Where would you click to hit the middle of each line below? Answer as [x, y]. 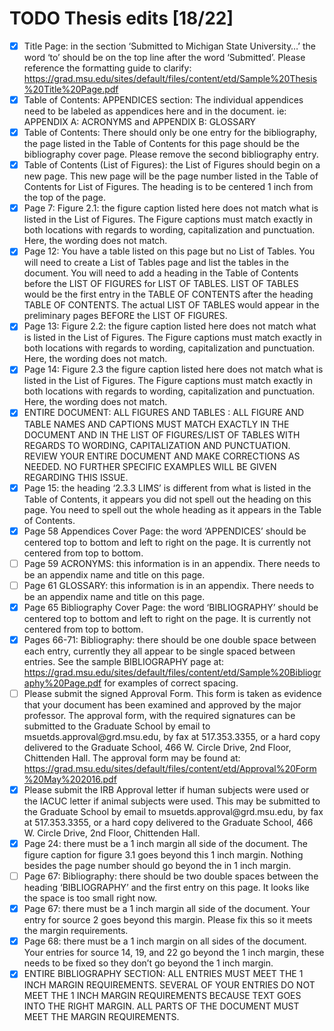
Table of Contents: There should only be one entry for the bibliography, [170, 133]
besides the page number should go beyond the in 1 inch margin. [157, 866]
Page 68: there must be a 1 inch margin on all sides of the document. [165, 941]
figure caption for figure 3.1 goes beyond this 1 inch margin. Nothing [163, 855]
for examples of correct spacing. [171, 683]
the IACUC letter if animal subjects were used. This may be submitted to [172, 801]
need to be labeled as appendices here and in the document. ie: [155, 111]
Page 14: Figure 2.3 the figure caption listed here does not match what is [173, 369]
